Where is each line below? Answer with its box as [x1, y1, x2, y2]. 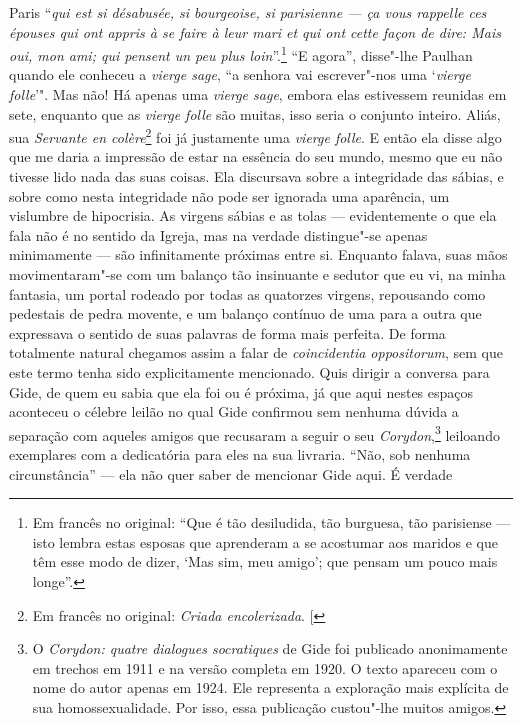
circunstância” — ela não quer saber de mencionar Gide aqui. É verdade [9, 463, 453, 484]
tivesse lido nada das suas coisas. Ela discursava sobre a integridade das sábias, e [9, 166, 504, 187]
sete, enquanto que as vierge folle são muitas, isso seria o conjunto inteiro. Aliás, [9, 103, 501, 124]
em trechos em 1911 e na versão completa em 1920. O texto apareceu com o [32, 657, 498, 678]
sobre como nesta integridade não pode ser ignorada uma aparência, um [9, 185, 450, 206]
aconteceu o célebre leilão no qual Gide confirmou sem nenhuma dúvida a [9, 401, 459, 422]
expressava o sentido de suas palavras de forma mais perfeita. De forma [9, 322, 446, 343]
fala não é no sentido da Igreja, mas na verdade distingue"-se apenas [9, 224, 428, 245]
